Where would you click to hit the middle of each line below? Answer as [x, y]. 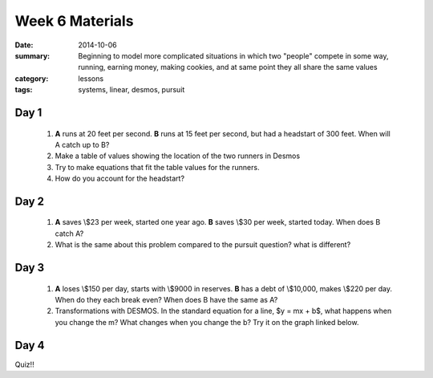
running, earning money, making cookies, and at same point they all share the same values [228, 67]
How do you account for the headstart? [119, 179]
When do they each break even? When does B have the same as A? [166, 300]
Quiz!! [25, 364]
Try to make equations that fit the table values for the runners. [157, 167]
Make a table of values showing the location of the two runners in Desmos [178, 156]
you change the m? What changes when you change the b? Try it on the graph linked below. [207, 322]
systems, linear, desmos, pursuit [132, 90]
